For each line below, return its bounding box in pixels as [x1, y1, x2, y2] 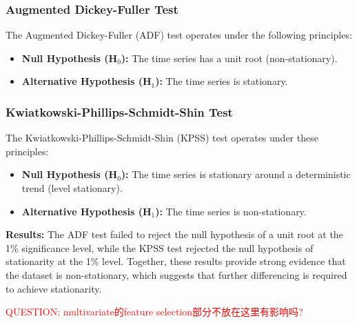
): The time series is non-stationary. [155, 204, 307, 218]
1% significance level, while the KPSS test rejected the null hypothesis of [6, 240, 314, 255]
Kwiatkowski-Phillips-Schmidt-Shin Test [6, 103, 233, 120]
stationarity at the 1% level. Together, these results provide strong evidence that [6, 254, 346, 268]
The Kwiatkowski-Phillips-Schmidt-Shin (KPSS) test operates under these [6, 130, 318, 145]
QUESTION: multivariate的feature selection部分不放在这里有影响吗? [6, 304, 303, 319]
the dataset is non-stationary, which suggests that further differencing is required [6, 267, 347, 282]
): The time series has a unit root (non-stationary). [121, 50, 338, 65]
